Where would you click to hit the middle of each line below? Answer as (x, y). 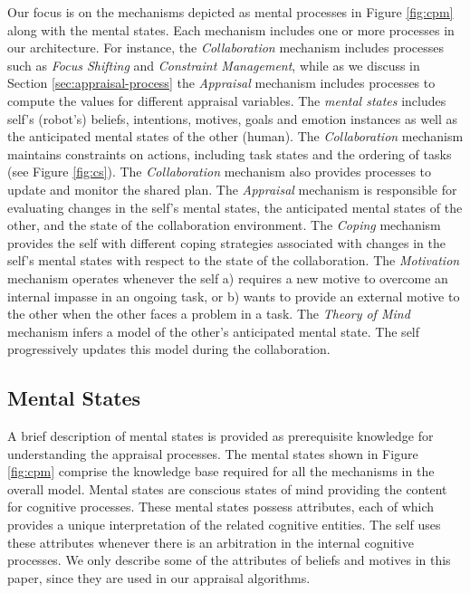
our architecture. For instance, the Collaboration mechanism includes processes (225, 48)
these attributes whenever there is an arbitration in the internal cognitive (211, 542)
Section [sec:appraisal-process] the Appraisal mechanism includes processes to (221, 83)
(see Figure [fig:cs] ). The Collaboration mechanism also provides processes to (220, 172)
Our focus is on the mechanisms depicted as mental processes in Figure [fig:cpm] (230, 12)
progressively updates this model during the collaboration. (169, 349)
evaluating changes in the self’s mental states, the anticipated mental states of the (235, 207)
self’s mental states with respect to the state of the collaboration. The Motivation (234, 260)
